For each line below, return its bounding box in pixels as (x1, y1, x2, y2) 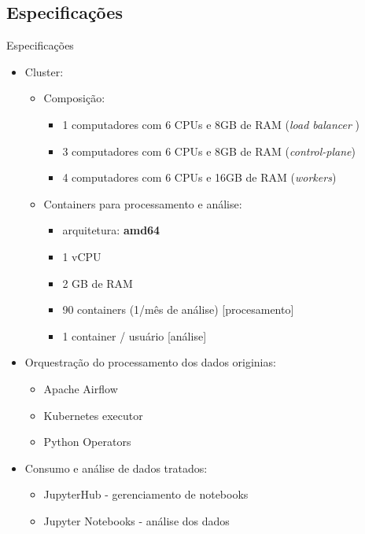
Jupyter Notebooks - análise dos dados (43, 512, 230, 528)
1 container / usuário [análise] (62, 327, 207, 344)
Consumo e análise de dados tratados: (24, 459, 208, 476)
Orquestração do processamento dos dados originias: (24, 354, 276, 370)
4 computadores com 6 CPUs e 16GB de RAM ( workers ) (62, 169, 337, 186)
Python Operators (43, 433, 131, 450)
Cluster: (24, 63, 64, 79)
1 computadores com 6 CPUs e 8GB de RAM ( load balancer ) (62, 116, 360, 132)
